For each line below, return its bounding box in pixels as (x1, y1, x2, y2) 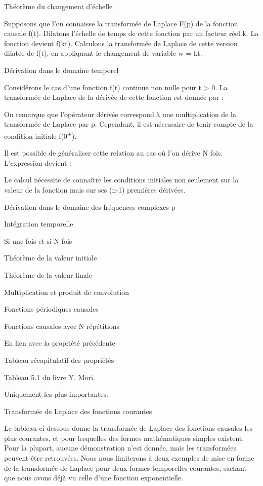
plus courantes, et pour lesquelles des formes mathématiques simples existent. (4, 432, 244, 443)
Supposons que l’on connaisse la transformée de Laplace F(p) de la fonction (4, 18, 238, 28)
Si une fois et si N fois (4, 235, 72, 246)
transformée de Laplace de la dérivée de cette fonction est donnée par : (4, 92, 224, 102)
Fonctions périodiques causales (4, 304, 99, 314)
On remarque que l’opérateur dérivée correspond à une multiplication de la (4, 108, 236, 119)
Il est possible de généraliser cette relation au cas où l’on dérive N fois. (4, 147, 223, 158)
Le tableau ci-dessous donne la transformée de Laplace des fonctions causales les (4, 423, 253, 433)
